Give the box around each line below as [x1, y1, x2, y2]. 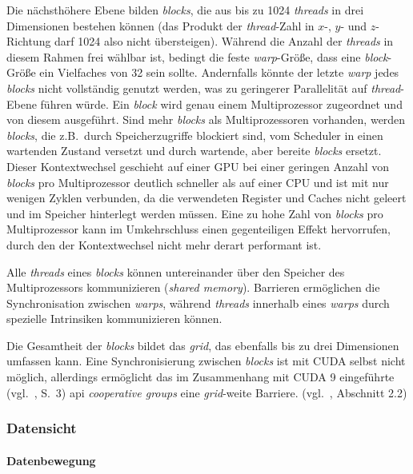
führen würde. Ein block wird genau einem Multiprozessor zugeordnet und [40, 95, 403, 112]
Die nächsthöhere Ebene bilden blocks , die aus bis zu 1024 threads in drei [6, 2, 364, 18]
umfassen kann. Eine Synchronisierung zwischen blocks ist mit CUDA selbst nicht [6, 353, 406, 369]
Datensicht [6, 418, 77, 438]
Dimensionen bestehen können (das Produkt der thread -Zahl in [6, 17, 315, 34]
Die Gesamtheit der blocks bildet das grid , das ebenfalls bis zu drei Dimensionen [6, 337, 399, 353]
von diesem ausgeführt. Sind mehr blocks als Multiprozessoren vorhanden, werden [6, 111, 406, 128]
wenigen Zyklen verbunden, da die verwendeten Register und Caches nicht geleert [6, 189, 407, 206]
